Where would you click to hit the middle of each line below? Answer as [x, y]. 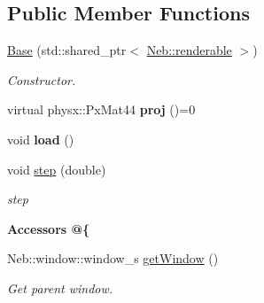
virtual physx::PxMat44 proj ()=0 [101, 109]
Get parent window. [60, 287]
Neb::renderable [189, 50]
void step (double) [57, 169]
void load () [41, 139]
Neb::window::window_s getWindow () [113, 258]
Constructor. [42, 79]
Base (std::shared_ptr [67, 50]
